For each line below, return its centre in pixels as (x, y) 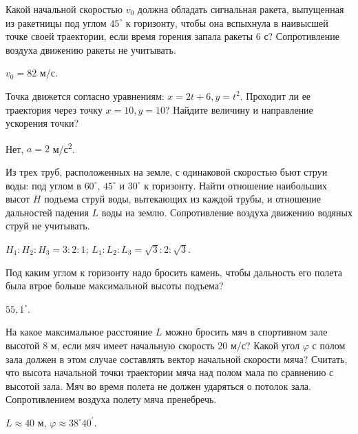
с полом (329, 345)
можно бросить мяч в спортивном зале (246, 332)
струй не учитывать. (48, 226)
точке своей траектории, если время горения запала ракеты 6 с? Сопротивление (172, 36)
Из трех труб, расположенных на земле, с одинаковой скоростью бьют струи (167, 172)
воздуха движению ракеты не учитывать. (91, 49)
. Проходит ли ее (275, 95)
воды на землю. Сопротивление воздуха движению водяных (227, 212)
